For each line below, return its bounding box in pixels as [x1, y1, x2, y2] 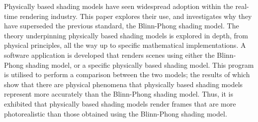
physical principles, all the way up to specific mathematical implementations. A [4, 40, 246, 50]
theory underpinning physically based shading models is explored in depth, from [4, 30, 249, 40]
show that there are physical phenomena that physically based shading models [4, 79, 243, 89]
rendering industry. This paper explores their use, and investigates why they [19, 10, 252, 21]
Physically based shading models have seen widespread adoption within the [4, 1, 233, 11]
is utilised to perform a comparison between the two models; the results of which [4, 69, 250, 80]
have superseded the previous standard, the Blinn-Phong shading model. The [4, 20, 239, 31]
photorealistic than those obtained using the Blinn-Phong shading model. [4, 108, 227, 119]
